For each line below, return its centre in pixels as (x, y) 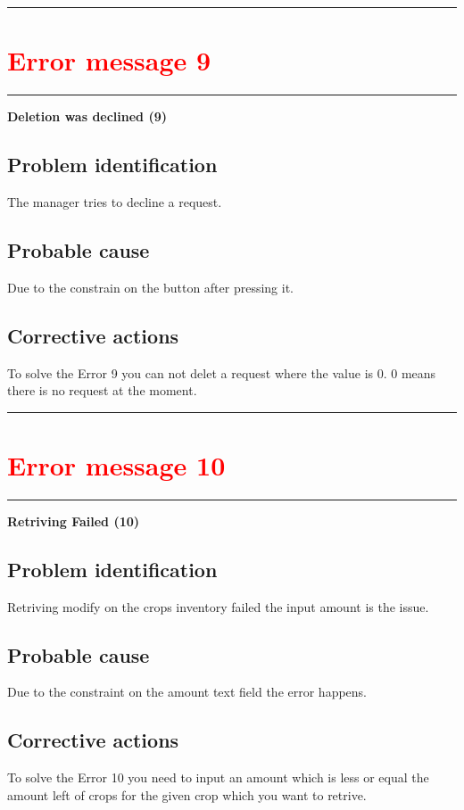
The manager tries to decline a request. (115, 201)
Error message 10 (116, 464)
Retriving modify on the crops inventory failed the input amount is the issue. (218, 606)
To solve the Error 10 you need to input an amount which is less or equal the (218, 777)
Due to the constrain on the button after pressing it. (151, 287)
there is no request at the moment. (102, 390)
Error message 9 (109, 60)
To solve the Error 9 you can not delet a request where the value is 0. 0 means (222, 372)
